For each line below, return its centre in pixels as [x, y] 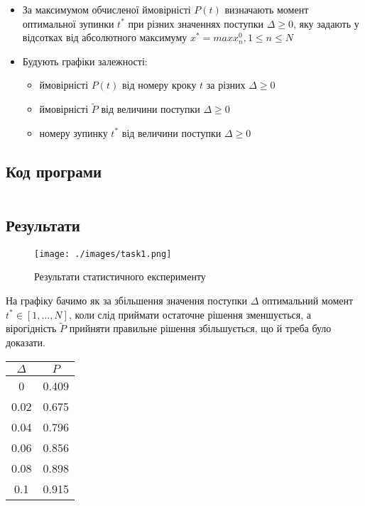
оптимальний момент [308, 301]
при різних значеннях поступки [196, 23]
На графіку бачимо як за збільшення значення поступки [127, 301]
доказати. [26, 342]
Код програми [54, 171]
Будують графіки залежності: [85, 61]
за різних [226, 85]
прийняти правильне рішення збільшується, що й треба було [200, 328]
